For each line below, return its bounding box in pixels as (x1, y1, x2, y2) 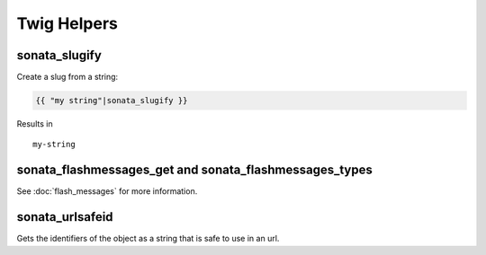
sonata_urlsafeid (16, 209, 113, 224)
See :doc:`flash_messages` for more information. (16, 186, 198, 197)
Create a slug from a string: (16, 72, 119, 83)
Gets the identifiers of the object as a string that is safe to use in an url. (16, 233, 280, 244)
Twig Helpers (16, 13, 119, 33)
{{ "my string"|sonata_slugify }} (35, 95, 188, 106)
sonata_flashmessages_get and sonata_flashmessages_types (16, 163, 373, 178)
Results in (16, 119, 53, 129)
